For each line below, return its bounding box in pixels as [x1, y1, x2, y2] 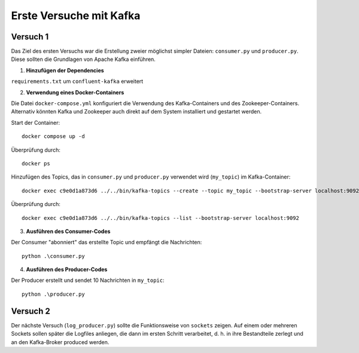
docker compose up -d [22, 133, 85, 140]
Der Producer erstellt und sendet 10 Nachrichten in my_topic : [11, 277, 165, 284]
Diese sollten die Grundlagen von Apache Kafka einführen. [11, 56, 156, 63]
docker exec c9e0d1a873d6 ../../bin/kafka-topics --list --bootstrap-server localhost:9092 [22, 214, 299, 221]
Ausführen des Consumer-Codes [26, 228, 111, 235]
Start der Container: [11, 119, 60, 126]
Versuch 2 [11, 306, 50, 316]
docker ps [22, 160, 50, 167]
